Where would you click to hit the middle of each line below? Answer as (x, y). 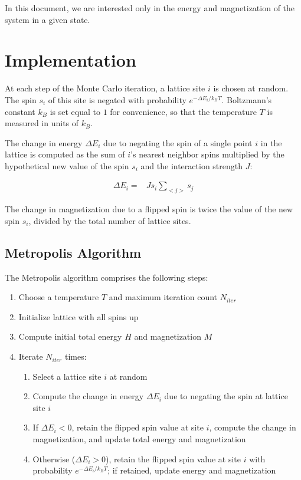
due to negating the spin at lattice (226, 396)
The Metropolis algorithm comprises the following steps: (107, 277)
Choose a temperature (59, 297)
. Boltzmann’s (247, 99)
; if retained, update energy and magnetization (192, 470)
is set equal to (75, 111)
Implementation (71, 60)
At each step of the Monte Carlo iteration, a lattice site (105, 88)
